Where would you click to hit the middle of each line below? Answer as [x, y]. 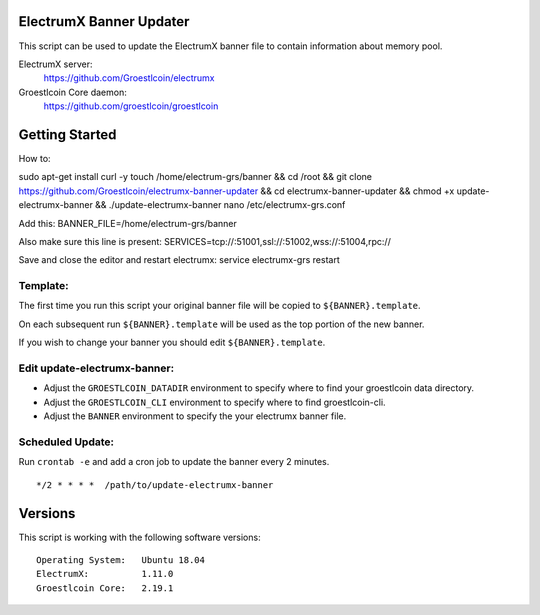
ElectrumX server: [55, 64]
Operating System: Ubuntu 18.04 [120, 560]
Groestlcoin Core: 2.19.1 [105, 588]
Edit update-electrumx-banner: [96, 368]
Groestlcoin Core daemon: [72, 92]
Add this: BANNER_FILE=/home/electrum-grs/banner [127, 223]
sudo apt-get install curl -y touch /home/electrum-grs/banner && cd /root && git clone [195, 177]
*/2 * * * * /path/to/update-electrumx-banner [155, 484]
